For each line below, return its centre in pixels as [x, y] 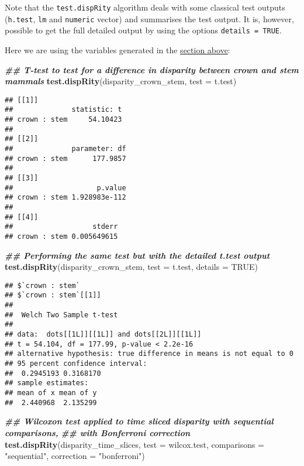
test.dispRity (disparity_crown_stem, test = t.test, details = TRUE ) [132, 267]
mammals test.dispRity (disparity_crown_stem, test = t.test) [121, 81]
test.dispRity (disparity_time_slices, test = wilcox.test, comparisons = [135, 444]
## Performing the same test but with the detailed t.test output [137, 255]
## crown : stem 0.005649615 [61, 236]
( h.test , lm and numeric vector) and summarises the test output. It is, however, [149, 18]
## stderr [61, 227]
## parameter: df [65, 149]
